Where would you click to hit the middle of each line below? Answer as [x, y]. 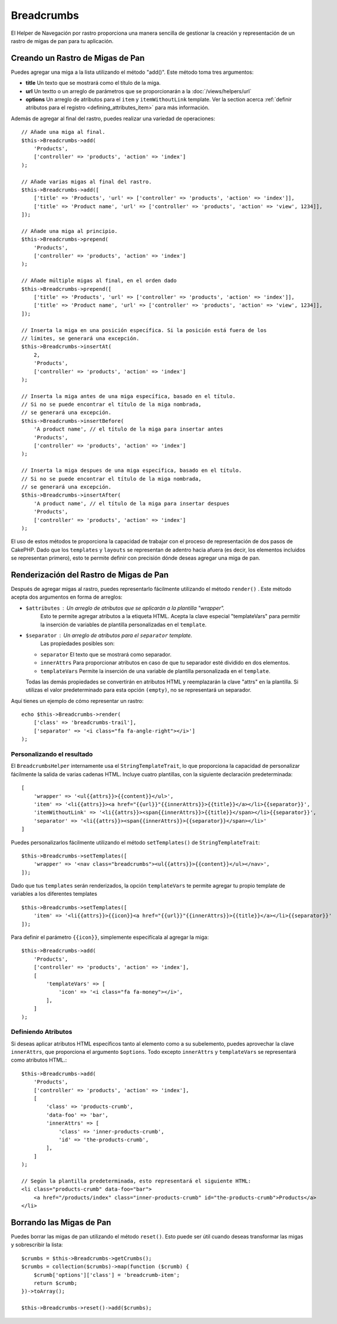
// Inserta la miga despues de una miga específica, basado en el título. [132, 471]
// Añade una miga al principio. [70, 231]
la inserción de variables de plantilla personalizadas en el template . [123, 625]
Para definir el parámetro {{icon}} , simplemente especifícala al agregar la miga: [110, 937]
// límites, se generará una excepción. [80, 338]
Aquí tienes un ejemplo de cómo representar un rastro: [77, 701]
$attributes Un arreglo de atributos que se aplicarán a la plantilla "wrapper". [125, 608]
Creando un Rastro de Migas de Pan [78, 58]
